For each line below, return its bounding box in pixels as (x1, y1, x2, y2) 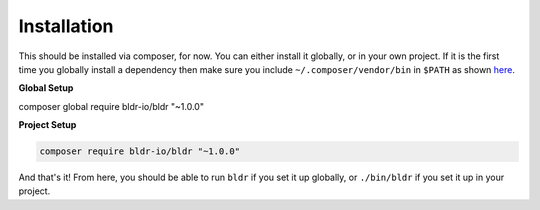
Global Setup (18, 82, 74, 94)
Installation (18, 15, 114, 37)
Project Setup (18, 119, 77, 131)
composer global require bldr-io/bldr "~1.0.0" (18, 100, 205, 112)
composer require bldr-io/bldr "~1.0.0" (39, 146, 240, 157)
